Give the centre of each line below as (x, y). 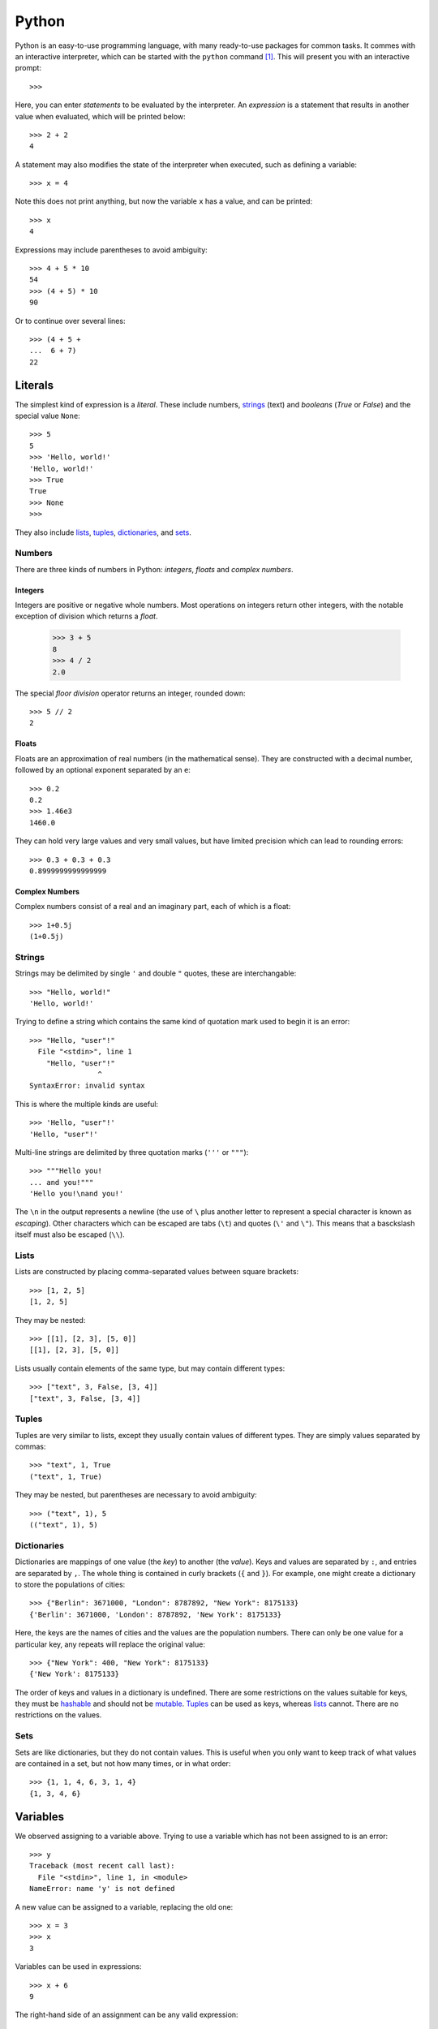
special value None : (47, 416)
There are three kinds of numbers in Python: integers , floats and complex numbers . (154, 569)
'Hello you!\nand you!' (77, 1194)
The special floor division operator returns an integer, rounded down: (131, 693)
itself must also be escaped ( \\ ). (70, 1234)
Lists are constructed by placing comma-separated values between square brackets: (157, 1272)
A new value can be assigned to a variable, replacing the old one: (124, 1906)
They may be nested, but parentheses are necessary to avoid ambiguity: (136, 1495)
